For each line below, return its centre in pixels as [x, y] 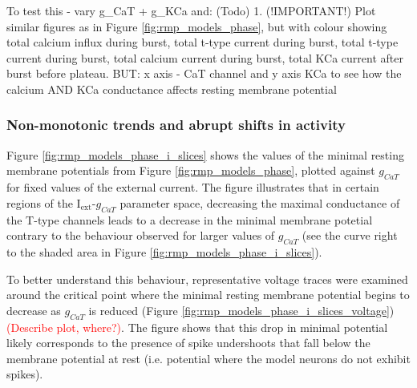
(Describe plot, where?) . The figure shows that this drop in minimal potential [197, 327]
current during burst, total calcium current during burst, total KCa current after [205, 57]
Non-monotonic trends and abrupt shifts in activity [176, 125]
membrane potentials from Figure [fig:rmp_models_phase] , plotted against [191, 170]
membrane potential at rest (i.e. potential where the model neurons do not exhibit [208, 358]
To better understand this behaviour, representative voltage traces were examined [207, 279]
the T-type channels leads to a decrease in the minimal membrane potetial [190, 219]
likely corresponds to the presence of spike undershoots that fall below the [188, 343]
